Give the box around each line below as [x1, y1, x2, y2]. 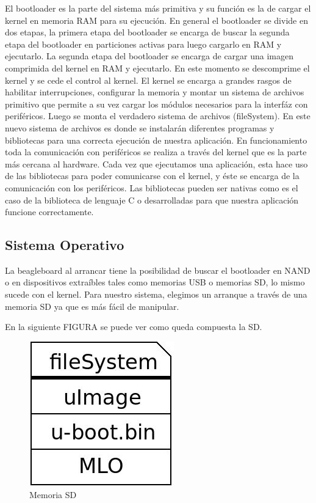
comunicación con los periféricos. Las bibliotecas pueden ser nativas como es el [5, 181, 298, 194]
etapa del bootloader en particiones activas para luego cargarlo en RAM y [5, 37, 282, 50]
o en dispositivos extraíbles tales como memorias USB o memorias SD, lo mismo [5, 276, 305, 288]
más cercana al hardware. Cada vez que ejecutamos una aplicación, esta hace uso [5, 157, 308, 170]
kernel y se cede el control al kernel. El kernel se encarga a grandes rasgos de [5, 73, 292, 86]
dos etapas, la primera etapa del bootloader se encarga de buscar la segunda [5, 26, 290, 39]
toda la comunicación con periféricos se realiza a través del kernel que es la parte [5, 145, 307, 158]
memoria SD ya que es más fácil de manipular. [5, 299, 179, 312]
